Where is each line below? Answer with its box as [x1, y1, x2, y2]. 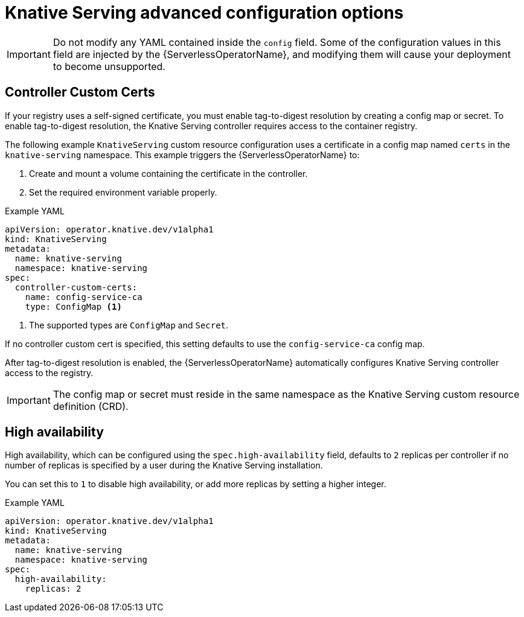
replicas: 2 [25, 584, 81, 594]
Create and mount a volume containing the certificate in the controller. [29, 168, 308, 179]
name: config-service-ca [25, 292, 142, 302]
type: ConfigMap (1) [25, 301, 122, 312]
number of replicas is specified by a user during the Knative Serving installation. [5, 460, 323, 471]
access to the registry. [5, 367, 94, 378]
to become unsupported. [53, 60, 165, 72]
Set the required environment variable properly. [29, 187, 217, 197]
